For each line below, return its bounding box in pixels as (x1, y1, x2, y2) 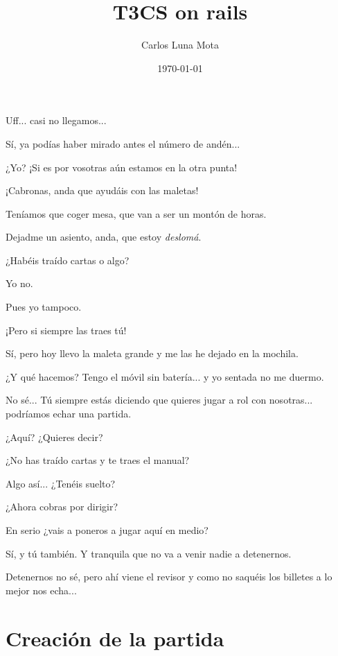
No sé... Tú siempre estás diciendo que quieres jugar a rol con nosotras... (6, 392, 313, 407)
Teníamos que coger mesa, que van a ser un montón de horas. (6, 206, 267, 221)
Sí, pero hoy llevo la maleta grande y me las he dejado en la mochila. (6, 346, 299, 361)
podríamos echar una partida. (6, 406, 132, 421)
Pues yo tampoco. (6, 300, 82, 314)
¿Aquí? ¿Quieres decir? (6, 429, 103, 444)
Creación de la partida (6, 623, 224, 652)
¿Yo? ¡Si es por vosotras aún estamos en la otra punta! (6, 159, 238, 174)
